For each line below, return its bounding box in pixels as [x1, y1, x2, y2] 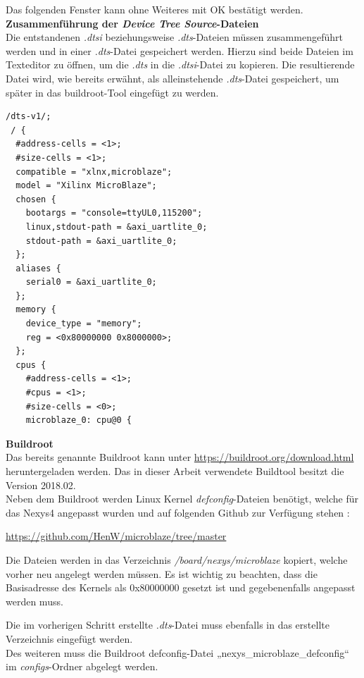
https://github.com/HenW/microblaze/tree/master [6, 529, 227, 543]
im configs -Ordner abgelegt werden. [6, 659, 158, 674]
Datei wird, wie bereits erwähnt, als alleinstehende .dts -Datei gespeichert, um [6, 70, 339, 85]
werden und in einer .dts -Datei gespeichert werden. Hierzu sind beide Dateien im [6, 43, 353, 58]
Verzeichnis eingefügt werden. [6, 631, 133, 646]
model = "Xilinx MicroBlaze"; [15, 180, 157, 191]
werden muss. [6, 593, 63, 608]
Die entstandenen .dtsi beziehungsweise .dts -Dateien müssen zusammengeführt [6, 30, 343, 44]
